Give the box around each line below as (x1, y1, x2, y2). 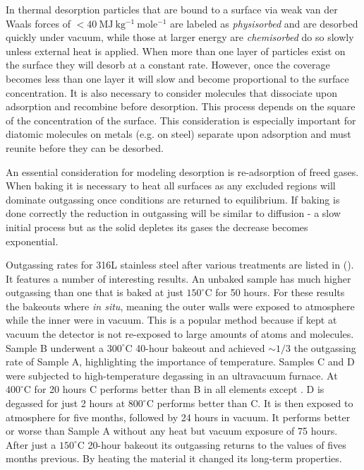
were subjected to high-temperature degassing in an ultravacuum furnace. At (6, 368, 338, 382)
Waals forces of (6, 16, 71, 30)
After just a (6, 437, 56, 452)
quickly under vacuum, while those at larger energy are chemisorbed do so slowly (6, 30, 354, 45)
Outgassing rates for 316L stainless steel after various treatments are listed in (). (6, 257, 354, 272)
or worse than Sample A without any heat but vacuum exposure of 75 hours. (6, 423, 338, 438)
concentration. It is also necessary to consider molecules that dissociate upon (6, 85, 338, 100)
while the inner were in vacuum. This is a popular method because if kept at (6, 312, 337, 327)
